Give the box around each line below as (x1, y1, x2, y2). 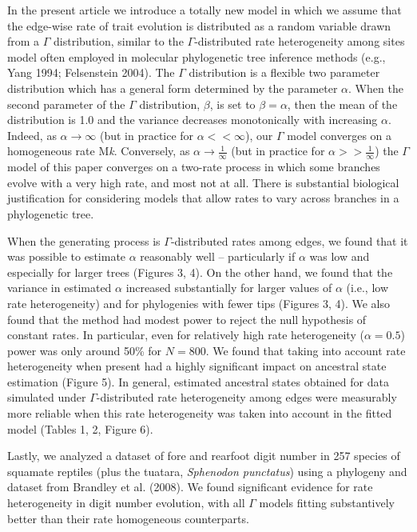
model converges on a (287, 126, 392, 143)
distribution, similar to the (54, 33, 184, 50)
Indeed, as (7, 126, 57, 143)
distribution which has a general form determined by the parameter (7, 79, 338, 96)
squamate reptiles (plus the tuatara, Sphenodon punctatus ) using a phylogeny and (7, 462, 407, 479)
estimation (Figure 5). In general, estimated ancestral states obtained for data (7, 373, 389, 390)
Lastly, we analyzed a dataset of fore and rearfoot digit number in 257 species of (7, 447, 400, 464)
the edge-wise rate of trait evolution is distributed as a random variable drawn (7, 17, 391, 34)
